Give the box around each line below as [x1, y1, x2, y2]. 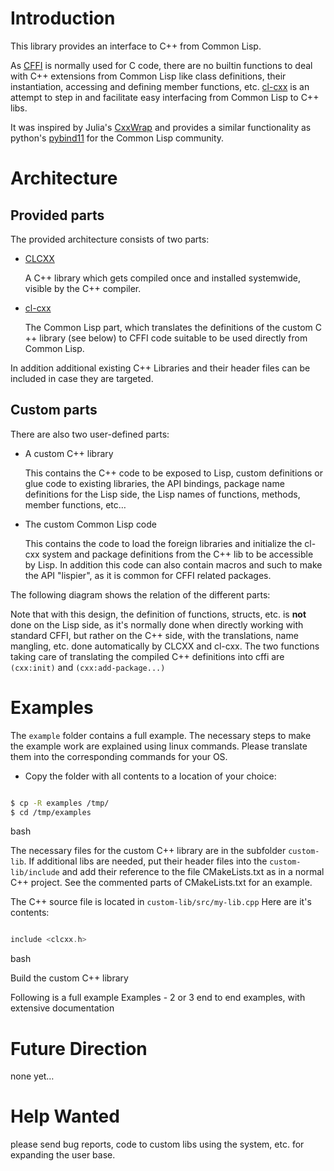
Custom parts [10, 402, 98, 419]
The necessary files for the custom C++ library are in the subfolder [10, 845, 287, 857]
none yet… [10, 1070, 55, 1082]
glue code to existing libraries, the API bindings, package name [24, 477, 285, 489]
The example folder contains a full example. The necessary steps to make [10, 729, 312, 741]
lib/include [10, 868, 60, 878]
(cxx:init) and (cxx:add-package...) [10, 661, 166, 673]
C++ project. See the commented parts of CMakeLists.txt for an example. [10, 877, 313, 889]
